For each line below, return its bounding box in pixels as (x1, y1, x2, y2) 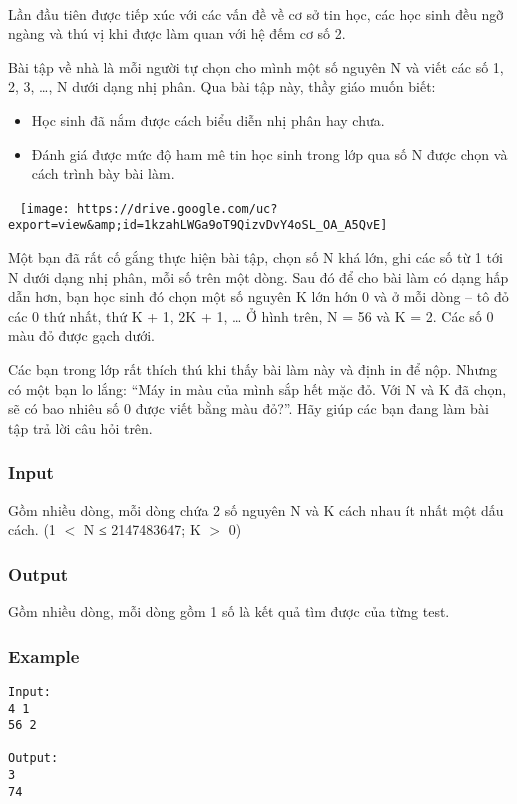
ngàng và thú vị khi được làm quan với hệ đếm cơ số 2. (8, 23, 346, 44)
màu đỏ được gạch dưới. (8, 325, 156, 346)
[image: (19, 201, 70, 216)
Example (8, 643, 80, 668)
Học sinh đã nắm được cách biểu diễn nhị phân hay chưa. (31, 109, 385, 130)
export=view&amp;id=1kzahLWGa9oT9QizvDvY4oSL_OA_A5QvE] (8, 218, 388, 233)
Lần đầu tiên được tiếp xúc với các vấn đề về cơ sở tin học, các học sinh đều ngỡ (8, 3, 504, 24)
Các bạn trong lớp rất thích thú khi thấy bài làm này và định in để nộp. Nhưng (8, 359, 497, 380)
